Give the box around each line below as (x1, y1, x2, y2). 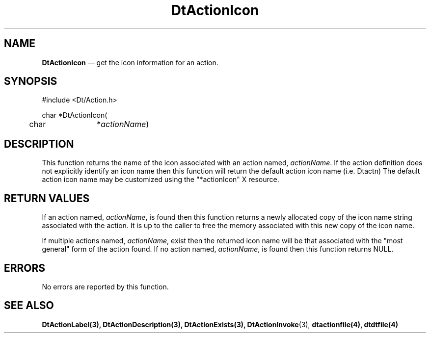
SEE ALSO (4, 299, 54, 312)
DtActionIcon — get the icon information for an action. (42, 58, 218, 67)
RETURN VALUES (4, 192, 90, 205)
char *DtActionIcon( (42, 111, 107, 120)
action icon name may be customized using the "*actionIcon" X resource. (42, 175, 279, 184)
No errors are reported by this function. (42, 282, 169, 291)
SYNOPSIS (4, 75, 57, 88)
